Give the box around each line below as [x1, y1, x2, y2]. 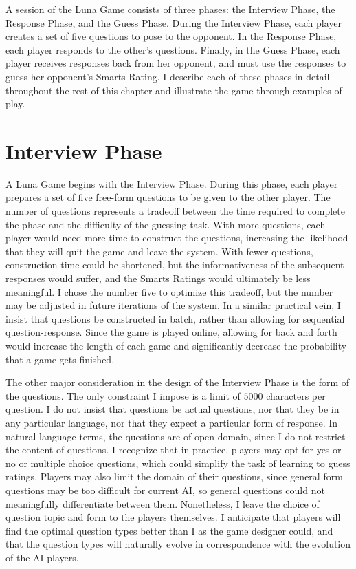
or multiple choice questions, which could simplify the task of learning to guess [19, 455, 351, 470]
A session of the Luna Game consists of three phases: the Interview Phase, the [5, 2, 335, 16]
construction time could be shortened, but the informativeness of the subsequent [5, 257, 344, 272]
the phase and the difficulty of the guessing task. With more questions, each [5, 217, 326, 231]
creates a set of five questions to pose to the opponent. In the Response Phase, [5, 29, 337, 43]
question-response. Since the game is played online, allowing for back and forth [5, 325, 337, 339]
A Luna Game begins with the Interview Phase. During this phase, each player [5, 176, 338, 191]
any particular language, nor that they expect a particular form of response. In [5, 415, 338, 429]
